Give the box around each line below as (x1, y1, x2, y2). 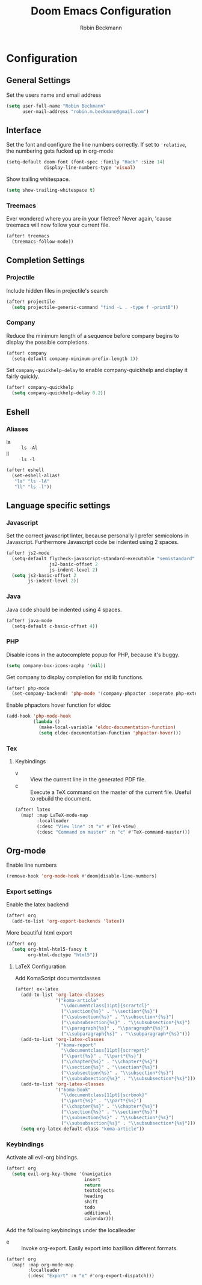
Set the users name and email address (6, 91, 102, 99)
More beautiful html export (6, 929, 72, 936)
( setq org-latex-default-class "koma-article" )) (20, 1126, 145, 1132)
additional (84, 1210, 112, 1216)
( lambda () (32, 719, 61, 725)
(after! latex (14, 807, 50, 813)
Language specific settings (6, 500, 111, 510)
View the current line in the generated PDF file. (29, 776, 146, 783)
